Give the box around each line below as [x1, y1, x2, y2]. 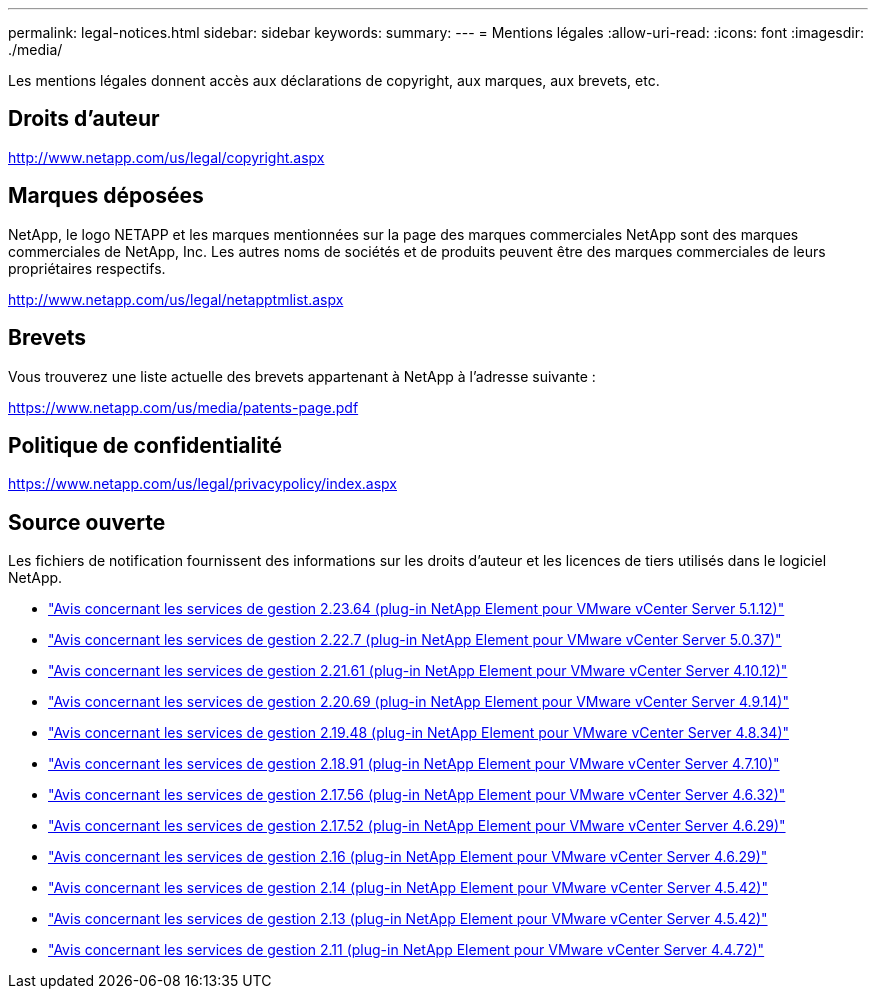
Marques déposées [8, 183, 204, 209]
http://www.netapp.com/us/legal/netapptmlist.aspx [8, 290, 344, 308]
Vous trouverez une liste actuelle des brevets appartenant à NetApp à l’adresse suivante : [8, 367, 596, 385]
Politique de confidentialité [8, 432, 282, 458]
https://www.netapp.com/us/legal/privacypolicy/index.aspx [8, 475, 397, 493]
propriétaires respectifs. [8, 259, 166, 277]
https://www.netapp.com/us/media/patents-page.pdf [8, 398, 359, 416]
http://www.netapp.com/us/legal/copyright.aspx [8, 148, 325, 166]
